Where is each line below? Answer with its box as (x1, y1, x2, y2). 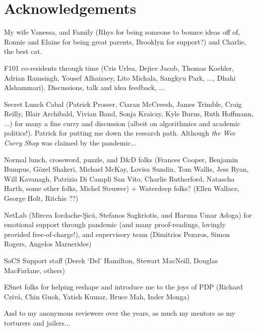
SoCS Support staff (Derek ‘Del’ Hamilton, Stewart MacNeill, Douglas (4, 255, 218, 265)
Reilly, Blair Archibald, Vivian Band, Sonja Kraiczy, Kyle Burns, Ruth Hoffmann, (4, 108, 254, 119)
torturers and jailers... (4, 317, 70, 328)
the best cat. (4, 46, 42, 56)
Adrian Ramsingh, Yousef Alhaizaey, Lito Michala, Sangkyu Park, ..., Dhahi (4, 72, 236, 83)
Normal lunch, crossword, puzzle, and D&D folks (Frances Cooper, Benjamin (4, 154, 238, 164)
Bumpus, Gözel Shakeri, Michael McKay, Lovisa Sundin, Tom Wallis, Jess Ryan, (4, 164, 249, 174)
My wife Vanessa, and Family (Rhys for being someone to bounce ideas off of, (4, 27, 240, 37)
